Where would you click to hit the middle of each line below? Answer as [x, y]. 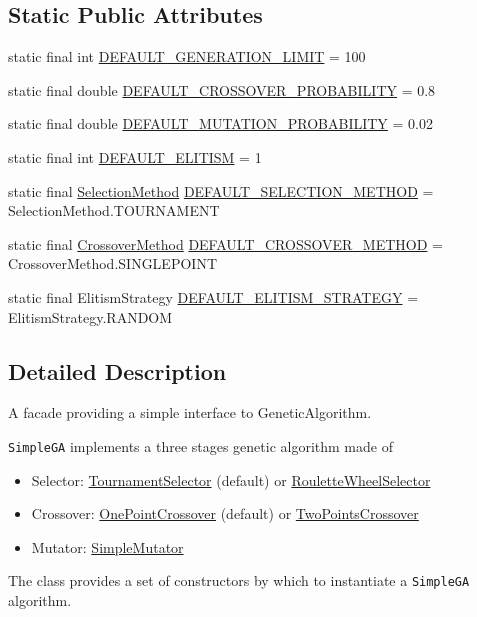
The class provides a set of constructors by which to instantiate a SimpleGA [239, 580]
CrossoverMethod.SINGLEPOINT [112, 263]
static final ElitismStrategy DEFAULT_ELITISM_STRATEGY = [213, 296]
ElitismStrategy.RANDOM [90, 316]
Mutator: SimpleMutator [107, 546]
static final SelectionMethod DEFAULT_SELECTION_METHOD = [221, 190]
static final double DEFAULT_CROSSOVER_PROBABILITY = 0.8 [222, 89]
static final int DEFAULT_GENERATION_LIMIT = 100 [187, 56]
